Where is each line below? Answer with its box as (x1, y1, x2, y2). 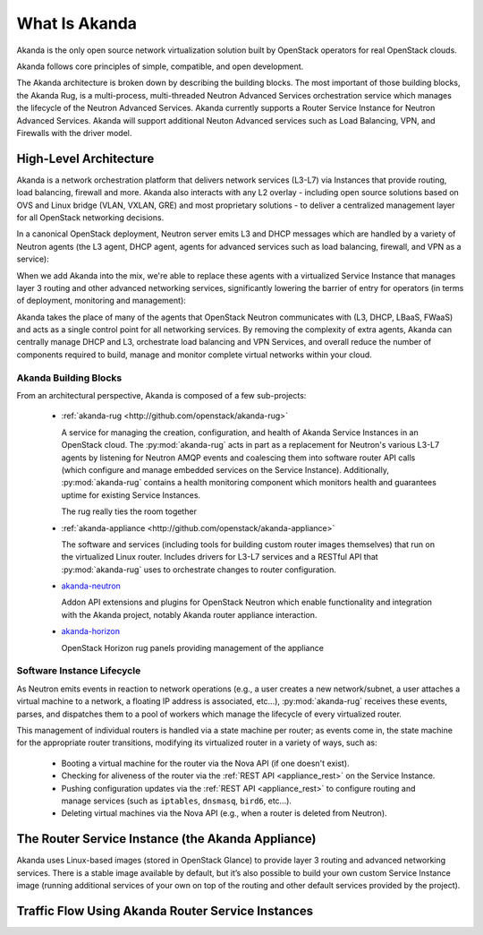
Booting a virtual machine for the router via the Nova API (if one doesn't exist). (61, 758, 350, 768)
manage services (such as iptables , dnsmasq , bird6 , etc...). (61, 795, 292, 806)
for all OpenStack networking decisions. (16, 211, 165, 223)
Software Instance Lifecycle (16, 665, 141, 677)
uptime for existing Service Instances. (61, 489, 201, 501)
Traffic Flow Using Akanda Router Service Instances (16, 903, 314, 918)
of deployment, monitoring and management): (16, 296, 187, 306)
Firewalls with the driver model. (16, 127, 132, 138)
